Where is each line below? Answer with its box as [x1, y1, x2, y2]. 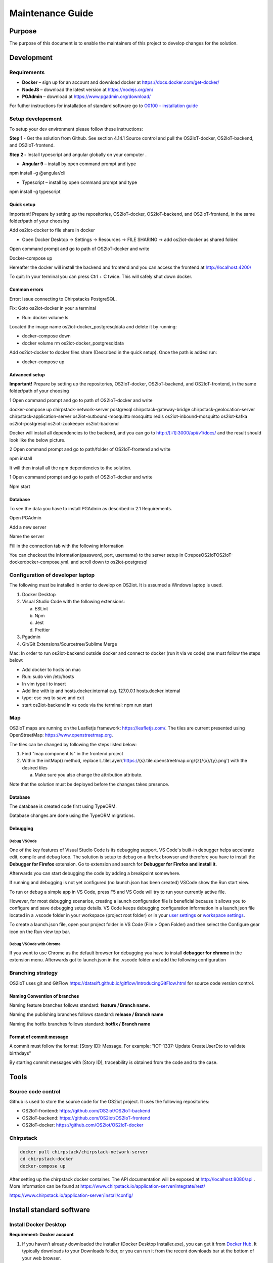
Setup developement [9, 115, 62, 122]
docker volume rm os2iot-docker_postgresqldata [22, 340, 124, 346]
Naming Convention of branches [9, 993, 79, 999]
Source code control [9, 1088, 61, 1095]
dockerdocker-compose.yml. [9, 559, 70, 565]
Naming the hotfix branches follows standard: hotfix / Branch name [9, 1021, 151, 1027]
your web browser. [22, 1255, 61, 1261]
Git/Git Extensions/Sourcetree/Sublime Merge [22, 641, 117, 647]
